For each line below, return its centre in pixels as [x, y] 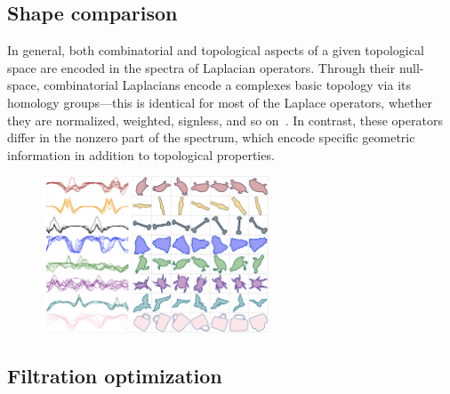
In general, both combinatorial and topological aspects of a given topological [216, 50]
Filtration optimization [115, 375]
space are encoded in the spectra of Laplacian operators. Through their [201, 67]
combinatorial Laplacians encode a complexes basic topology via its [228, 85]
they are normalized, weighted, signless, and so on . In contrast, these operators [225, 120]
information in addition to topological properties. [141, 154]
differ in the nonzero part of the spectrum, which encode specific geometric [211, 137]
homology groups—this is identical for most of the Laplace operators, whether [220, 102]
